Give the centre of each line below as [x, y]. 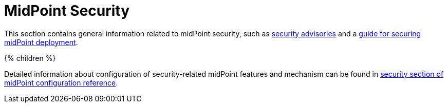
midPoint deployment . [41, 42]
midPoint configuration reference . [61, 82]
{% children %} [30, 58]
